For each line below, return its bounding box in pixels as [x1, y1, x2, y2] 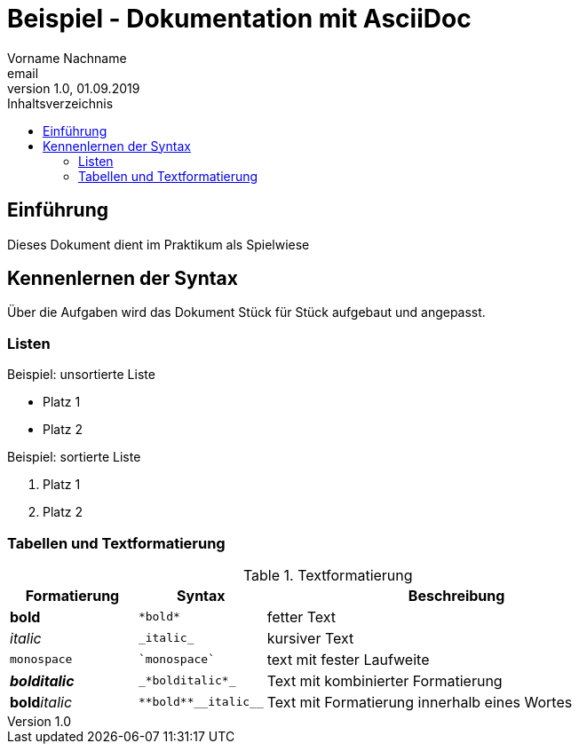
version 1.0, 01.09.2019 [7, 80, 140, 96]
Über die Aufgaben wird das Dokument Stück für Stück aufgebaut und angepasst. [7, 304, 486, 320]
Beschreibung [408, 586, 505, 605]
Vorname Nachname [7, 50, 127, 66]
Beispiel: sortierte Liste [7, 449, 141, 465]
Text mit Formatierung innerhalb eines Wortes [266, 692, 573, 711]
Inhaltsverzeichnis [7, 95, 114, 111]
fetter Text [266, 607, 337, 626]
